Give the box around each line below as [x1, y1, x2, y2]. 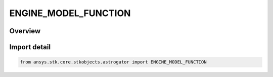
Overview [9, 27, 41, 35]
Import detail [9, 43, 51, 51]
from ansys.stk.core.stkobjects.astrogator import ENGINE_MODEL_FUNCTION [20, 59, 207, 65]
